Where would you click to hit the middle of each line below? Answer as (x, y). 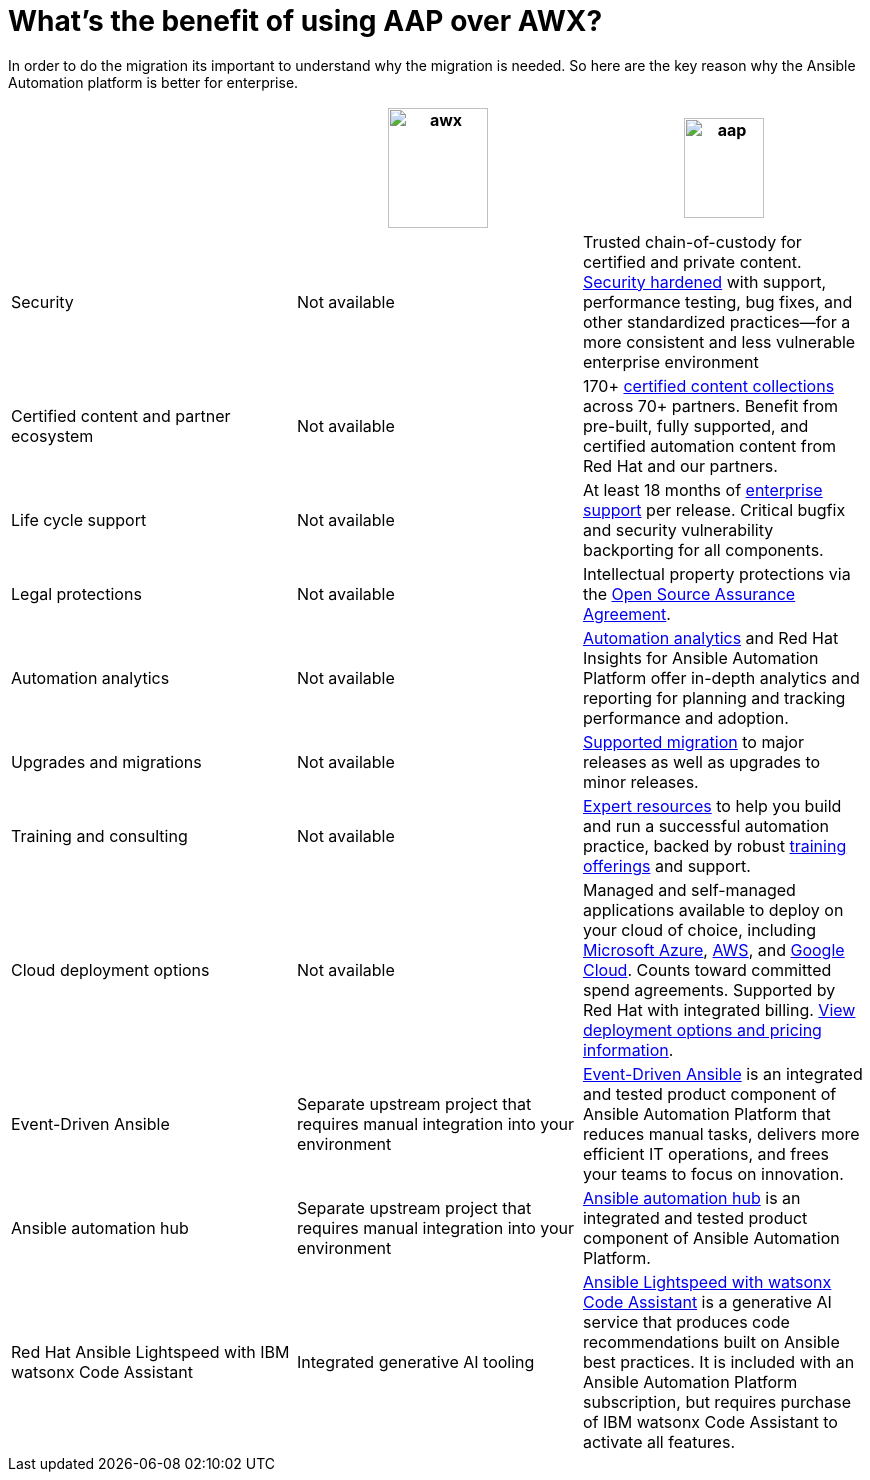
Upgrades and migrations (106, 761)
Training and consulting (99, 835)
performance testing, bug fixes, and (717, 301)
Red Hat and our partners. (680, 465)
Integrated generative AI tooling (415, 1361)
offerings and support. (666, 865)
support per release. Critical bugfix (714, 509)
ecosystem (52, 435)
